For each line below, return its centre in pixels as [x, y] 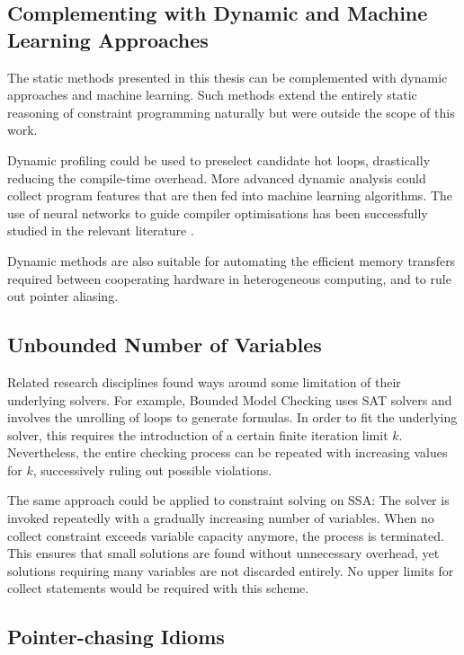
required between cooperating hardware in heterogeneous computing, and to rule [229, 278]
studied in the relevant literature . [101, 230]
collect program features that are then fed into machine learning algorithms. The [230, 195]
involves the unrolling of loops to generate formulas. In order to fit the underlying [232, 417]
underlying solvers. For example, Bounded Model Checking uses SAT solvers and [230, 399]
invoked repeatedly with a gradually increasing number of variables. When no [221, 518]
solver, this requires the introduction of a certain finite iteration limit [198, 434]
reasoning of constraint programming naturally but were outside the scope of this [231, 112]
